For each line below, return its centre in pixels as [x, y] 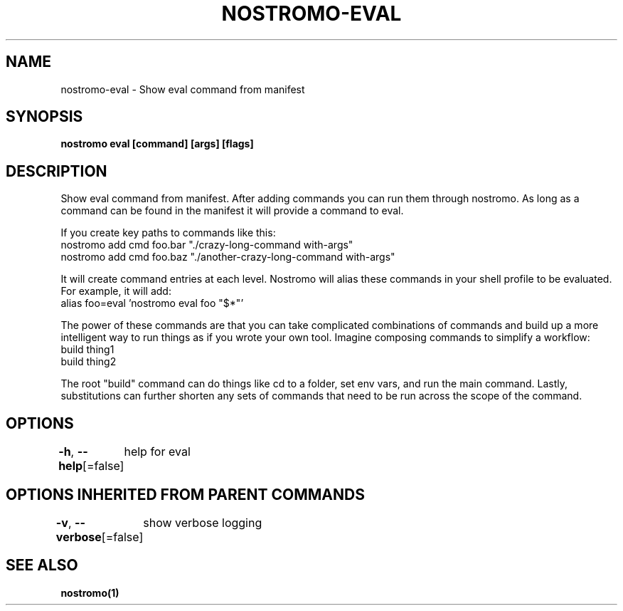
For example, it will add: [116, 291]
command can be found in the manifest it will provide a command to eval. [232, 211]
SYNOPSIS [44, 117]
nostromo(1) [90, 592]
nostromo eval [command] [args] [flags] [157, 144]
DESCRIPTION [57, 171]
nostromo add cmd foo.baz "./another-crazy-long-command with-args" [228, 257]
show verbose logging [203, 522]
